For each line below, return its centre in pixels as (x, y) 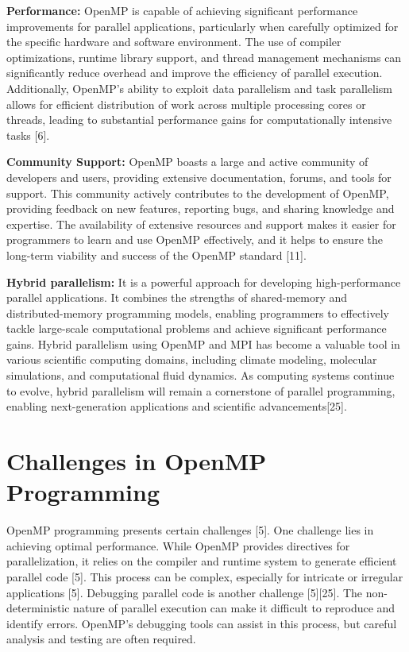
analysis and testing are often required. (101, 639)
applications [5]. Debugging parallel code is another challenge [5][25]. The (185, 592)
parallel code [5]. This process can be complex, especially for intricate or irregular (205, 576)
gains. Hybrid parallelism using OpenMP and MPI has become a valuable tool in (203, 343)
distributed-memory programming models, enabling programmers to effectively (198, 312)
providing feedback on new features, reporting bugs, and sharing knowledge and (201, 208)
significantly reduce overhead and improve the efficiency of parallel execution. (195, 73)
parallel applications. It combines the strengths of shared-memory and (177, 297)
